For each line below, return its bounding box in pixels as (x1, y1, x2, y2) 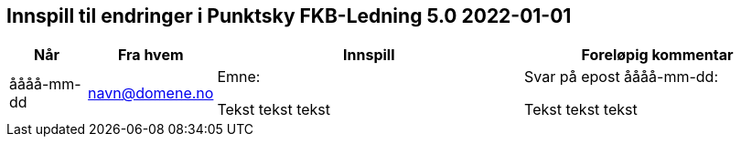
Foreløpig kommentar (581, 46, 734, 65)
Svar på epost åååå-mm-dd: (524, 67, 719, 87)
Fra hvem (117, 46, 184, 65)
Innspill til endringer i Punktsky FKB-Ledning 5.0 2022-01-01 (6, 5, 572, 27)
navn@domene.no (88, 84, 214, 103)
